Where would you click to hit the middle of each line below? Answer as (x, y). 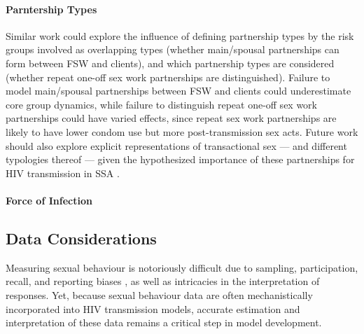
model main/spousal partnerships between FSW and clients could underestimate (178, 91)
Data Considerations (81, 238)
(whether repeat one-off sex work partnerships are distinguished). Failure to (168, 77)
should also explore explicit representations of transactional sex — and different (176, 145)
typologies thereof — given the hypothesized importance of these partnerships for (180, 159)
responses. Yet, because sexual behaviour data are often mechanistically (159, 294)
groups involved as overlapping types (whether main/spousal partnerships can (173, 49)
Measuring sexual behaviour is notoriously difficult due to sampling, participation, (182, 267)
